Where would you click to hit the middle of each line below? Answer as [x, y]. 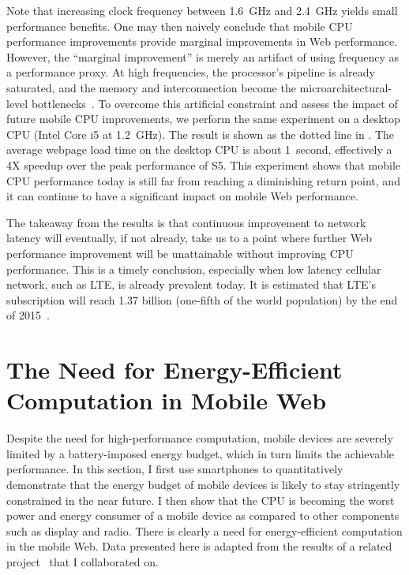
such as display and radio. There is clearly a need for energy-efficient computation [204, 530]
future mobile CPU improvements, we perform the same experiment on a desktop [203, 119]
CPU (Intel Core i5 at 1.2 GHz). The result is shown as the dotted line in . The [201, 134]
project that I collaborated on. [83, 561]
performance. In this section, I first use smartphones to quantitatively [175, 469]
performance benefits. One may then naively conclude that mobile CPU [180, 26]
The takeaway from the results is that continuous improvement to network [186, 222]
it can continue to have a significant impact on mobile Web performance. [182, 196]
